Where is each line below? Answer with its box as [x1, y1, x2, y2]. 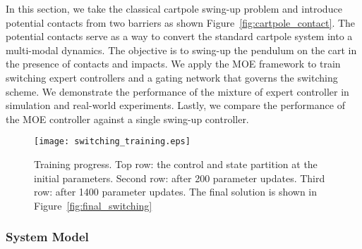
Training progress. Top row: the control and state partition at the [34, 157, 318, 171]
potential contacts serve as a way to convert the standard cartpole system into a [6, 29, 353, 44]
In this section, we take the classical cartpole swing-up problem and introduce [6, 1, 342, 15]
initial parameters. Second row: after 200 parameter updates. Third [34, 170, 325, 185]
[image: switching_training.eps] [34, 136, 191, 147]
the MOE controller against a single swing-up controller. [6, 111, 249, 126]
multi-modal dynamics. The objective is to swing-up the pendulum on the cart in [6, 42, 357, 57]
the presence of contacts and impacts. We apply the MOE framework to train [6, 56, 341, 71]
